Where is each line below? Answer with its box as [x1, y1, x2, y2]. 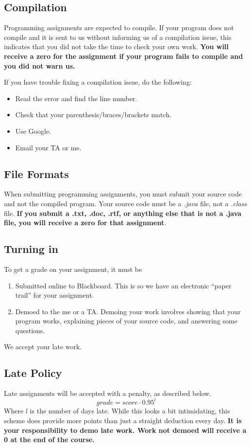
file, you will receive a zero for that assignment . [4, 217, 167, 228]
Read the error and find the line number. [15, 93, 137, 103]
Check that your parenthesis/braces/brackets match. [15, 109, 172, 120]
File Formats [4, 166, 69, 181]
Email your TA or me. [15, 142, 82, 152]
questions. [15, 325, 45, 335]
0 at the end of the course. [4, 434, 95, 445]
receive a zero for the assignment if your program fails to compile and [4, 51, 243, 61]
